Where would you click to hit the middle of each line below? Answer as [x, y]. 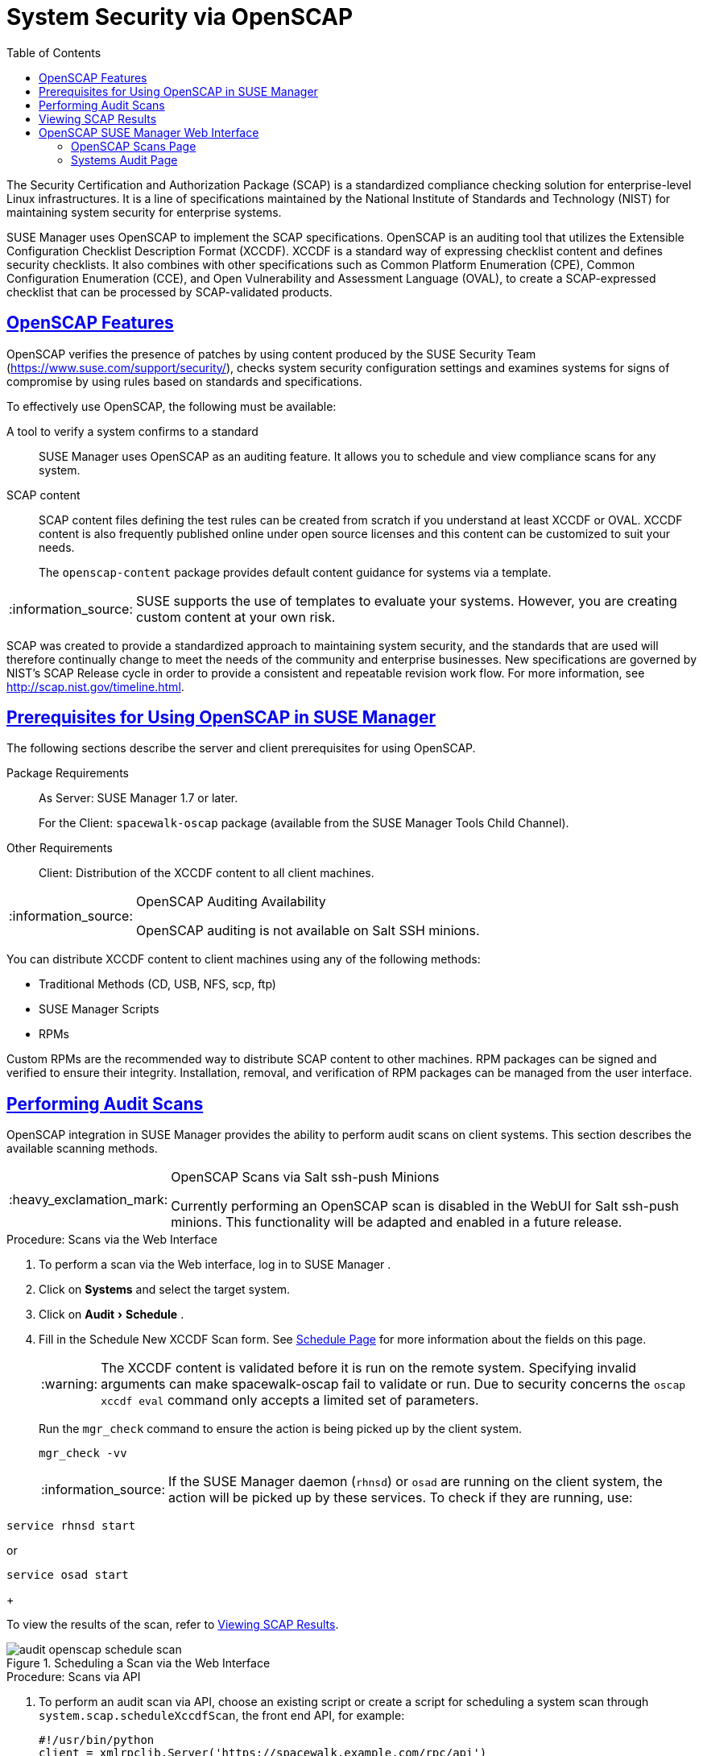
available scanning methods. [82, 1149]
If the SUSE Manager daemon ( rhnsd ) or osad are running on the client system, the [416, 1482]
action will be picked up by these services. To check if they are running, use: [401, 1498]
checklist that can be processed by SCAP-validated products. [170, 292]
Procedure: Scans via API [74, 1677]
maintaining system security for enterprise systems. [144, 212]
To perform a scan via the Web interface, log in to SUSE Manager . [215, 1265]
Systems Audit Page [124, 159]
